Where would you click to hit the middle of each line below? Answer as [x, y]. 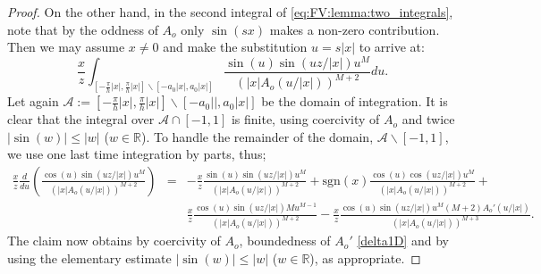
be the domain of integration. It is [355, 101]
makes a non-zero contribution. [355, 29]
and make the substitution [235, 47]
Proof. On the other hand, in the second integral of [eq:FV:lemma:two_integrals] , [230, 12]
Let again [33, 101]
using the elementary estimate [89, 257]
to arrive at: [392, 47]
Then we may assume [66, 47]
